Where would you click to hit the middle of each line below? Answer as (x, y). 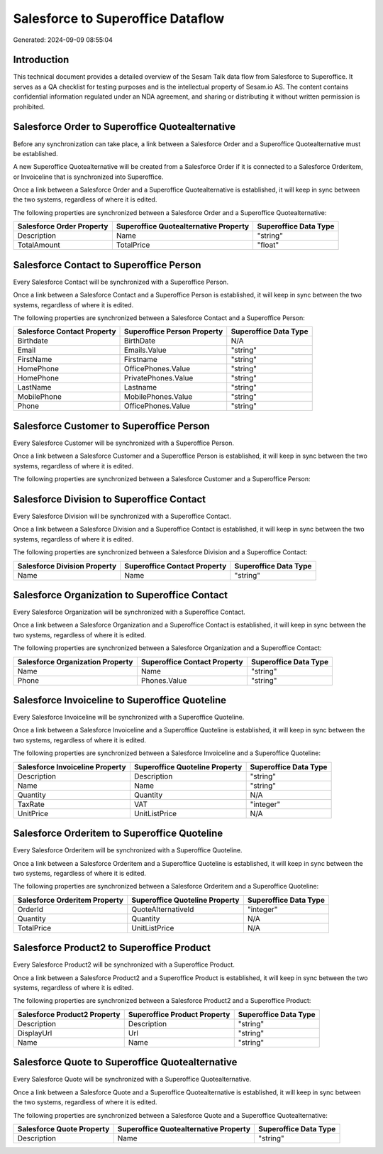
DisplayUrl (35, 1033)
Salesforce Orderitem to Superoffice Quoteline (118, 834)
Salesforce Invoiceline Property (72, 766)
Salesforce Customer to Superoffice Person (112, 426)
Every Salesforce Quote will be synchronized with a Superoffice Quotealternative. (132, 1079)
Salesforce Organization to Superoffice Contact (121, 595)
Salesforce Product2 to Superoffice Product (112, 948)
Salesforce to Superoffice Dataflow (119, 18)
